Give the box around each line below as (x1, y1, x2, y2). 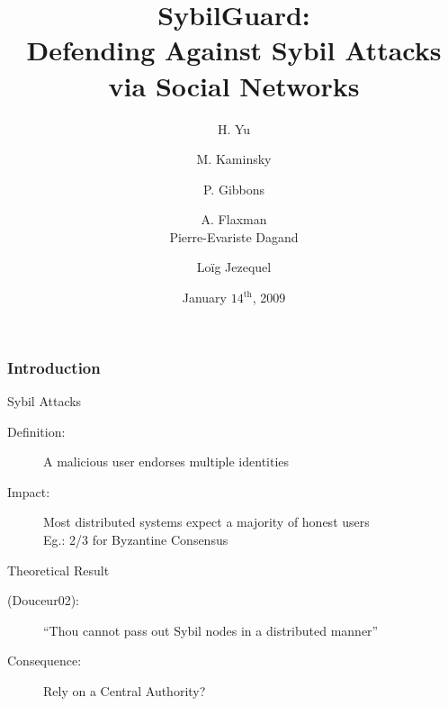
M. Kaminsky (196, 149, 272, 168)
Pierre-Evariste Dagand (169, 227, 299, 246)
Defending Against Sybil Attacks (26, 32, 442, 68)
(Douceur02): (7, 591, 79, 610)
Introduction (7, 356, 101, 378)
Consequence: (7, 651, 82, 670)
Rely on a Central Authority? (43, 681, 206, 700)
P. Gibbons (202, 179, 265, 198)
